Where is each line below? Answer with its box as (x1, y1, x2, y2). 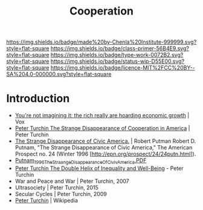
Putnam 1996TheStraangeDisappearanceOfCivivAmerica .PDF (14, 157, 147, 165)
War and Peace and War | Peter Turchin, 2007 (14, 177, 130, 185)
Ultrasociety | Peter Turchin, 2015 (14, 183, 98, 191)
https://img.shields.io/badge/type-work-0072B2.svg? (50, 51, 184, 59)
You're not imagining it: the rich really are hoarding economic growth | (14, 112, 190, 119)
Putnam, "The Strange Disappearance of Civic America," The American (14, 144, 193, 151)
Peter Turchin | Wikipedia (14, 197, 79, 204)
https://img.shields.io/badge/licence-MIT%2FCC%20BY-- (50, 64, 195, 71)
